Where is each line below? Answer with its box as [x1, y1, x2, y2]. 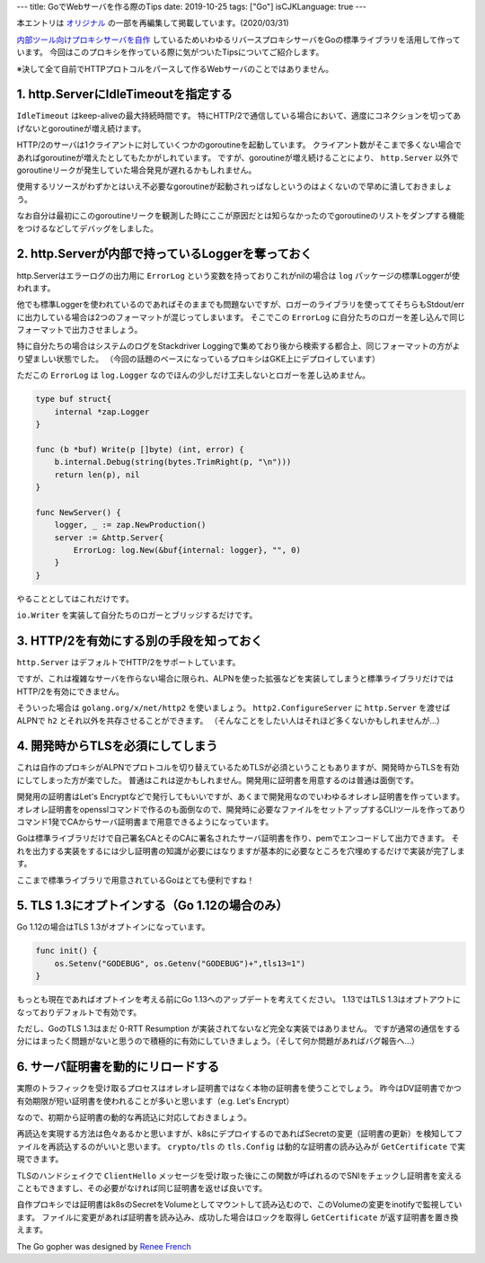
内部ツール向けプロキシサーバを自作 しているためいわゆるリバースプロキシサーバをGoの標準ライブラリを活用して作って [16, 34, 462, 45]
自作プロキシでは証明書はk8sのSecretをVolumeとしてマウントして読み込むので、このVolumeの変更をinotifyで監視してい [16, 1199, 463, 1210]
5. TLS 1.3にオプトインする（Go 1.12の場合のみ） [16, 898, 288, 913]
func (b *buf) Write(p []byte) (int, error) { [35, 444, 244, 454]
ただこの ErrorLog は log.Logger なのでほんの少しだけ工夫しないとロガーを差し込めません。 [16, 369, 371, 381]
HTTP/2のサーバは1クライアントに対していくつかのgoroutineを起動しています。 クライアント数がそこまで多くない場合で [16, 139, 463, 150]
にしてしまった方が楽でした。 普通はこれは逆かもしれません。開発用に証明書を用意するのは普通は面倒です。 [16, 774, 419, 786]
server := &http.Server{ [54, 532, 164, 543]
